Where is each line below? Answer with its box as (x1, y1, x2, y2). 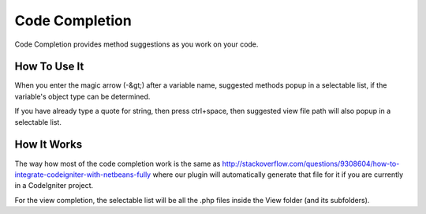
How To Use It (14, 60, 84, 73)
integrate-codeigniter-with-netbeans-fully (14, 170, 151, 179)
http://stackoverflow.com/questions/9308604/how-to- (222, 159, 400, 168)
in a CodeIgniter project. (14, 181, 94, 190)
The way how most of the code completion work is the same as (14, 159, 221, 168)
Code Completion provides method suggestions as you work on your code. (14, 39, 259, 49)
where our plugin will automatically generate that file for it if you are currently (152, 170, 404, 179)
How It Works (14, 138, 83, 152)
